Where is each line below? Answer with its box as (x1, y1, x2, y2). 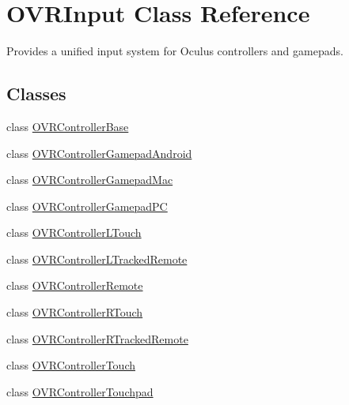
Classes (6, 81, 66, 106)
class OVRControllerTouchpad (6, 383, 154, 399)
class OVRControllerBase (6, 118, 129, 134)
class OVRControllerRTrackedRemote (6, 330, 188, 347)
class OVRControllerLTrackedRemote (6, 250, 188, 267)
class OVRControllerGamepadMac (6, 171, 173, 188)
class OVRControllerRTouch (6, 304, 143, 321)
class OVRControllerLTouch (6, 224, 142, 241)
